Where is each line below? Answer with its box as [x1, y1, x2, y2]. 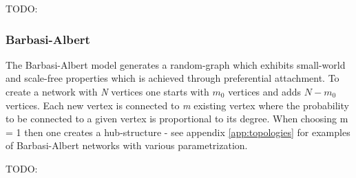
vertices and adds [228, 85, 302, 98]
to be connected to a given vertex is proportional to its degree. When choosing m [6, 111, 348, 126]
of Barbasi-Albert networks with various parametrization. [6, 138, 248, 153]
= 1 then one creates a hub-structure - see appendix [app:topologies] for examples [6, 124, 350, 139]
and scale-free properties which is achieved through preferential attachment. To [6, 71, 339, 85]
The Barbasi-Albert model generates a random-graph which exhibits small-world [6, 57, 346, 71]
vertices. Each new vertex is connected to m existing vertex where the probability [6, 98, 349, 112]
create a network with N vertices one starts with [6, 85, 209, 98]
